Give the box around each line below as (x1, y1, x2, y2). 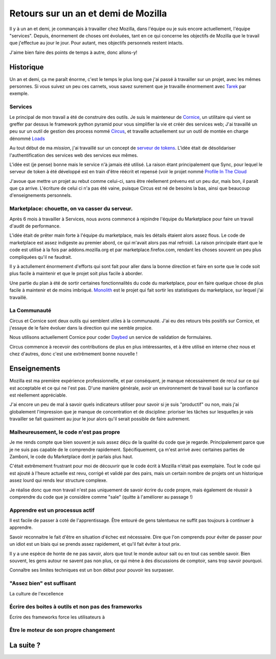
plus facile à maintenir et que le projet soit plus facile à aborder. (9, 271, 143, 277)
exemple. (9, 90, 29, 97)
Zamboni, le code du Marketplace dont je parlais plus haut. (9, 454, 133, 460)
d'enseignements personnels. (9, 192, 72, 198)
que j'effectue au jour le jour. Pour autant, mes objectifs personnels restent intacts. (9, 40, 184, 46)
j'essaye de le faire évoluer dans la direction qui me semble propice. (9, 325, 153, 331)
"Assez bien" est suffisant (9, 580, 76, 587)
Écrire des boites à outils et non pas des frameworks (9, 603, 143, 610)
